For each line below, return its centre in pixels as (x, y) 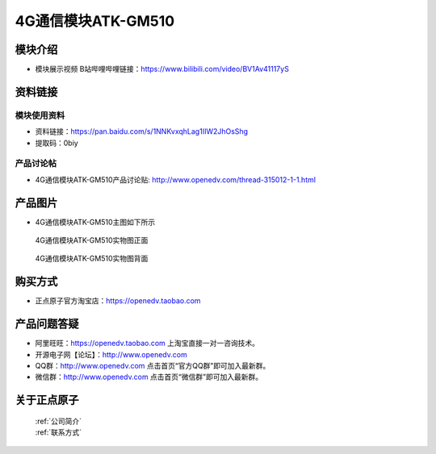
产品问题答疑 (47, 324)
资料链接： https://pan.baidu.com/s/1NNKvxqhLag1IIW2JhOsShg (142, 131)
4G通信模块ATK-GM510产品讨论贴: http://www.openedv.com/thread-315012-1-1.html (176, 179)
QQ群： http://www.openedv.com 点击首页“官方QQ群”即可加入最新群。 (153, 366)
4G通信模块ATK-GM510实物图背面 (92, 259)
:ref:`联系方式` (59, 432)
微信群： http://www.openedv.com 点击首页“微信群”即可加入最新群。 (149, 377)
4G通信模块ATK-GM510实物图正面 (92, 240)
